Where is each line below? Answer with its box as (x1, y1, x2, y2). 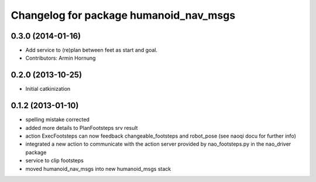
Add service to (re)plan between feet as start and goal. (25, 47, 158, 54)
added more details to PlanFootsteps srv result (25, 124, 138, 131)
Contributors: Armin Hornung (25, 54, 96, 61)
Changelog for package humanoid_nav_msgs (11, 9, 236, 22)
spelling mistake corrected (25, 116, 90, 123)
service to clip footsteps (25, 157, 84, 164)
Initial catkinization (25, 85, 71, 92)
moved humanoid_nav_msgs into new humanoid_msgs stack (25, 165, 171, 172)
